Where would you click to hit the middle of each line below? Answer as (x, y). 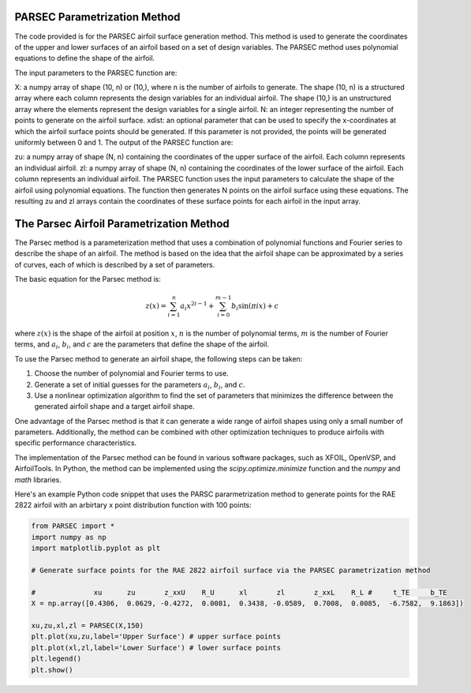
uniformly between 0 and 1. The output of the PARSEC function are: (124, 143)
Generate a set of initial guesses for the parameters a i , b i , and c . (140, 385)
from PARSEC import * (73, 526)
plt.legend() (56, 659)
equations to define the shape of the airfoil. (85, 58)
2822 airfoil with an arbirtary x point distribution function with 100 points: (133, 505)
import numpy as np (69, 537)
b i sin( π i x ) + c (255, 307)
